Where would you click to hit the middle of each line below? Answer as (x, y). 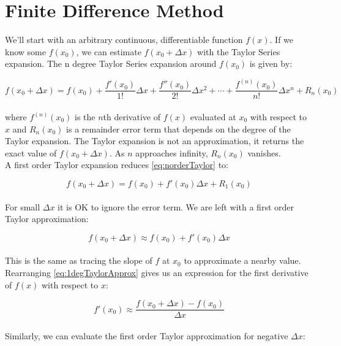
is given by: (271, 63)
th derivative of (132, 117)
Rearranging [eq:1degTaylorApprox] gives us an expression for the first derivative (157, 272)
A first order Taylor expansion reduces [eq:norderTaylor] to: (117, 165)
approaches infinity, (172, 152)
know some (25, 51)
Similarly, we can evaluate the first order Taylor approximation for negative (147, 335)
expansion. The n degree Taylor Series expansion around (111, 63)
